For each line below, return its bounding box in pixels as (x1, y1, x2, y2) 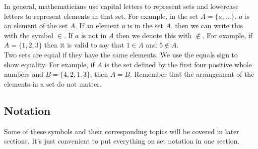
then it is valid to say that (44, 40, 125, 50)
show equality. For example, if (4, 59, 95, 69)
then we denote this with (116, 30, 192, 40)
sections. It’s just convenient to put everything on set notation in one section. (4, 136, 240, 146)
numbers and (4, 69, 44, 79)
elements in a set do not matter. (4, 78, 102, 89)
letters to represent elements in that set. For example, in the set (4, 10, 198, 21)
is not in (81, 30, 107, 40)
